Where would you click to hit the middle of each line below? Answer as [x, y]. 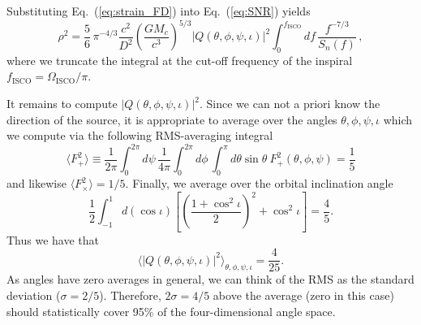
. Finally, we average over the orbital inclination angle [259, 183]
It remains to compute [62, 104]
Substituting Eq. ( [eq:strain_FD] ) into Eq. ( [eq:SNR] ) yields [159, 11]
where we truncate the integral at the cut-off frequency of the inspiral [180, 60]
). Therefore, [130, 295]
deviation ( [34, 295]
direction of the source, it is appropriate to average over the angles [172, 119]
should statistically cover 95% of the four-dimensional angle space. [171, 311]
